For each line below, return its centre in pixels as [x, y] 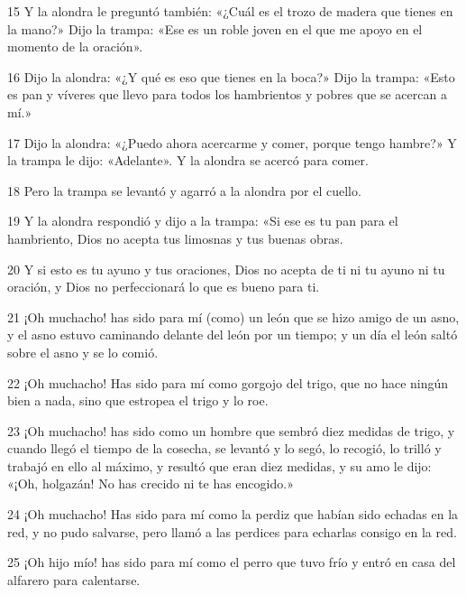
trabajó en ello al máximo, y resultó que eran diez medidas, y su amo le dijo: [219, 465]
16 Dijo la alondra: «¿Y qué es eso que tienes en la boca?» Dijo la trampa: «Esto [231, 76]
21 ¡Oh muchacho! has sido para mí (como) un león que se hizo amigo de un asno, [233, 316]
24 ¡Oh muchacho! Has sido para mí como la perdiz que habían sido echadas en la [233, 514]
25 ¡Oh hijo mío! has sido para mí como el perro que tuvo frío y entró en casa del [232, 562]
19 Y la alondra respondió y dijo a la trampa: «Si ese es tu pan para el [203, 221]
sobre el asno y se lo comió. [83, 352]
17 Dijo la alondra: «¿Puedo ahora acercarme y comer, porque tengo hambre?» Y [232, 142]
